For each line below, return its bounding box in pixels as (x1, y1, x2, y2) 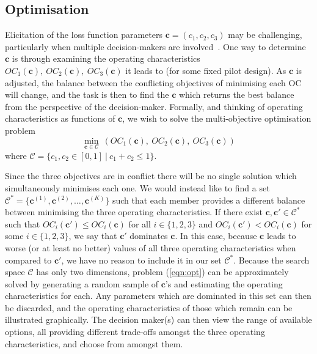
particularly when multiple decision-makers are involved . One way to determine (5, 40, 306, 53)
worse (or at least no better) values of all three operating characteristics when (5, 241, 296, 254)
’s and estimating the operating (165, 277, 283, 290)
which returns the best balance (178, 88, 294, 101)
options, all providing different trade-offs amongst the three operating (5, 325, 265, 338)
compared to (5, 253, 52, 266)
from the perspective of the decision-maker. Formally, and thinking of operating (5, 100, 303, 112)
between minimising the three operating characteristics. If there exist (5, 205, 263, 218)
